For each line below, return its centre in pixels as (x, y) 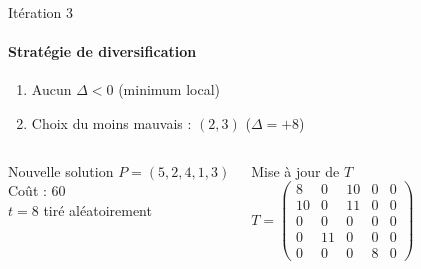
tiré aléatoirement (97, 209)
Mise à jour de (295, 170)
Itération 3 (40, 12)
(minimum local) (169, 89)
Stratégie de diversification (102, 51)
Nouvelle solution (61, 170)
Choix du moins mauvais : (111, 122)
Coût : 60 (37, 190)
